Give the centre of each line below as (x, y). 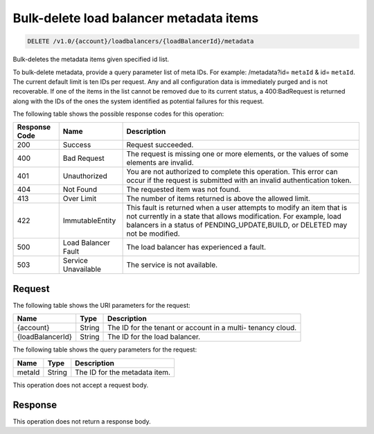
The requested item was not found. (184, 189)
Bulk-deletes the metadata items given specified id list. (91, 60)
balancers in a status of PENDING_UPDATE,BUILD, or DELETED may (237, 225)
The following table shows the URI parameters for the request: (101, 305)
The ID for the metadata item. (123, 372)
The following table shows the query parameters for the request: (105, 349)
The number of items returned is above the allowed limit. (219, 199)
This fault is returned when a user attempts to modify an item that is (237, 208)
